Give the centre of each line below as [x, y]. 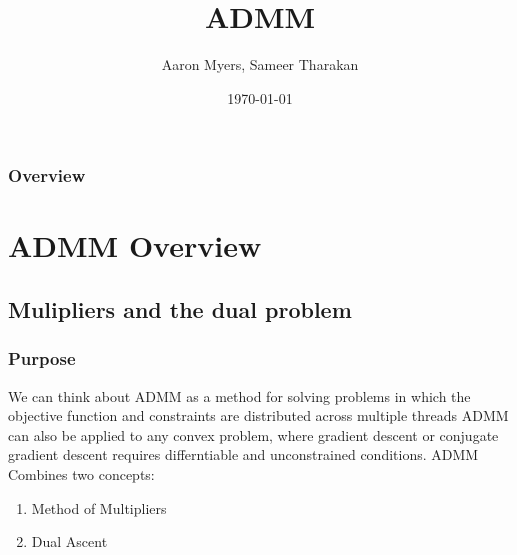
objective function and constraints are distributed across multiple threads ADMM [258, 415]
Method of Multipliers [99, 507]
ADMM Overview [135, 245]
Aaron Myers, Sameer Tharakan [260, 64]
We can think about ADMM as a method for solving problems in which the [239, 395]
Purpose [42, 358]
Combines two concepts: [81, 473]
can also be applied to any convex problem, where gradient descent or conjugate [253, 434]
